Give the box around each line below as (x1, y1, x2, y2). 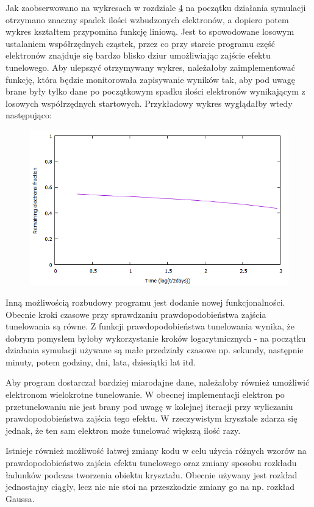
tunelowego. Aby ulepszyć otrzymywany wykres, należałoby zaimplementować (5, 60, 296, 73)
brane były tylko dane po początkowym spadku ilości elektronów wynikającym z (5, 85, 305, 98)
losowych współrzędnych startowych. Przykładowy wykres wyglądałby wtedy (5, 96, 293, 109)
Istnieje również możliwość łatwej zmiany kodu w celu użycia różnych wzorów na (5, 444, 307, 457)
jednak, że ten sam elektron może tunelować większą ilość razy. (5, 423, 241, 436)
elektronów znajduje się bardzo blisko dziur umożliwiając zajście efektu (5, 49, 271, 62)
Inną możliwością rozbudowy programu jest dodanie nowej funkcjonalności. (5, 295, 285, 308)
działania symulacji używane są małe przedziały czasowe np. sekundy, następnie (5, 343, 304, 356)
